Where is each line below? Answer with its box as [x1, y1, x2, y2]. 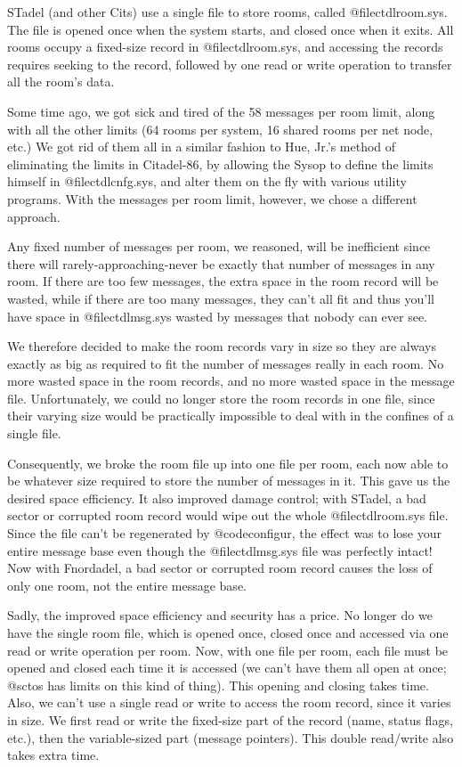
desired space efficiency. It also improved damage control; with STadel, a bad [7, 488, 426, 507]
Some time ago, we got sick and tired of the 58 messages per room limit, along [7, 102, 435, 120]
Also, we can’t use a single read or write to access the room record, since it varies [7, 693, 451, 712]
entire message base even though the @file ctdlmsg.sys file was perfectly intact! [7, 541, 433, 559]
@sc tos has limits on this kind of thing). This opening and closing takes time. [7, 675, 429, 694]
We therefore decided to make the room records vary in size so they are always [7, 337, 436, 355]
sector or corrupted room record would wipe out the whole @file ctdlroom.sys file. [7, 506, 449, 525]
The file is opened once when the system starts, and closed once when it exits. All [7, 20, 454, 38]
